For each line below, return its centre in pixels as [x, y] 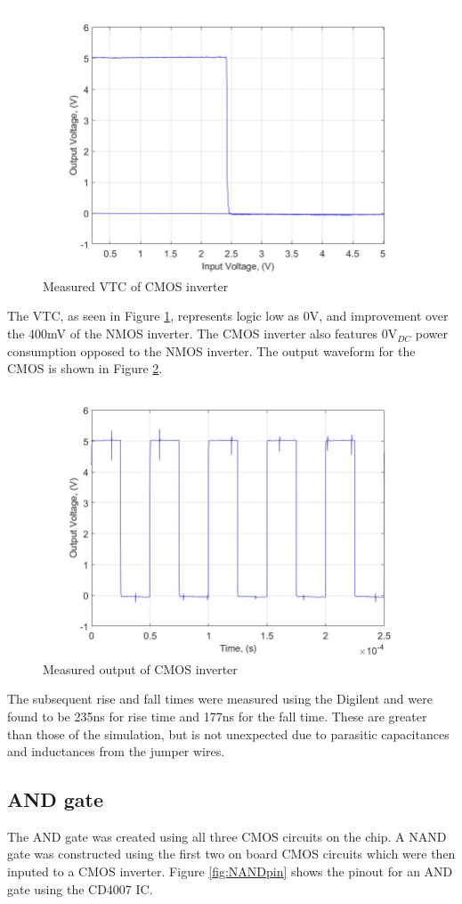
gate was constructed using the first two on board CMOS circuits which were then [231, 854]
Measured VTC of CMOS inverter [136, 285]
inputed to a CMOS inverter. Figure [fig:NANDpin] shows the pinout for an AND [230, 871]
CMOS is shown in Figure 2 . [85, 368]
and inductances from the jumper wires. [116, 751]
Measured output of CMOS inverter [140, 668]
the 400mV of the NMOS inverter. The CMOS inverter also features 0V [203, 334]
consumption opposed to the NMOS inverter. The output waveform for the [211, 350]
